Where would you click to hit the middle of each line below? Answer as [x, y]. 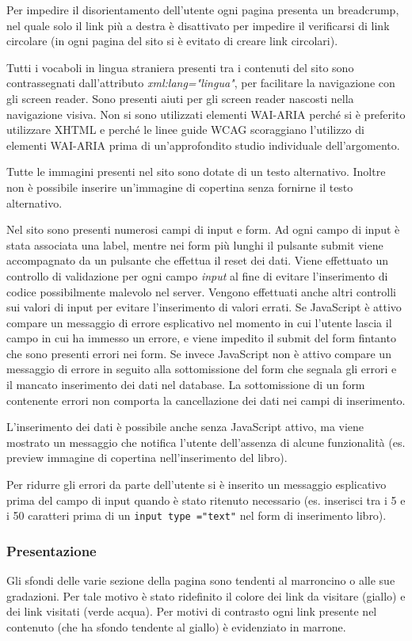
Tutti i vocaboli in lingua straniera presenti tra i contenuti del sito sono [180, 67]
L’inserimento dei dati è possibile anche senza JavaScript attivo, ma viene [185, 427]
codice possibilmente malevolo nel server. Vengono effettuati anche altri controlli [201, 291]
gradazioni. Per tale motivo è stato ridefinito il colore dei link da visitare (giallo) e [206, 595]
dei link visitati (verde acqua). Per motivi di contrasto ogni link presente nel [192, 611]
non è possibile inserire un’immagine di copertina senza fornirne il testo [180, 187]
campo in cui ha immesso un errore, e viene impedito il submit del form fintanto [201, 338]
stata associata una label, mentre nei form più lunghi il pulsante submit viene [195, 244]
